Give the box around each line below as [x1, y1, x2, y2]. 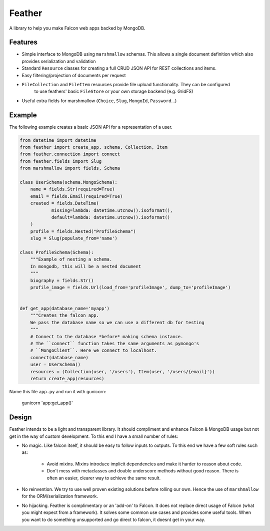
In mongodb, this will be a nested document [30, 263, 141, 269]
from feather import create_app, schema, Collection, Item [19, 144, 167, 150]
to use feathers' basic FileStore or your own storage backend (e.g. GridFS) [34, 88, 193, 95]
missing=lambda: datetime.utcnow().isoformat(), [51, 207, 173, 213]
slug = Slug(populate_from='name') [30, 235, 117, 241]
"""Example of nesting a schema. [30, 256, 112, 262]
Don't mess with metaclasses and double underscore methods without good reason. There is [46, 468, 239, 474]
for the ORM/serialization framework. [21, 493, 98, 499]
